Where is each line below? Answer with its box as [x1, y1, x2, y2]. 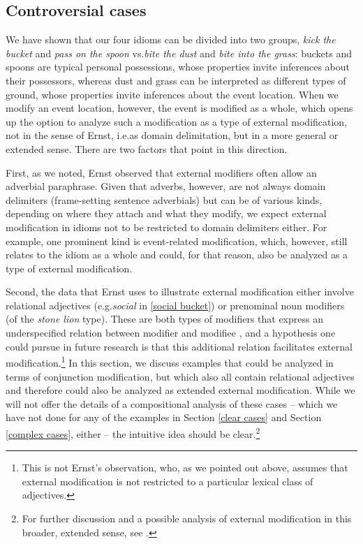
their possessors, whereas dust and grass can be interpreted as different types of [6, 73, 346, 87]
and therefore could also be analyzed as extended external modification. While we [6, 383, 355, 397]
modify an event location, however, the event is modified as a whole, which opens [6, 101, 353, 115]
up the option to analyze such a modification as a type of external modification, [6, 114, 348, 128]
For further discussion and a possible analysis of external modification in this [22, 510, 352, 525]
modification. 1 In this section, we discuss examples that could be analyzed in [6, 353, 334, 369]
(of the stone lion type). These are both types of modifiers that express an [6, 311, 323, 326]
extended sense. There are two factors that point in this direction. [6, 141, 288, 156]
